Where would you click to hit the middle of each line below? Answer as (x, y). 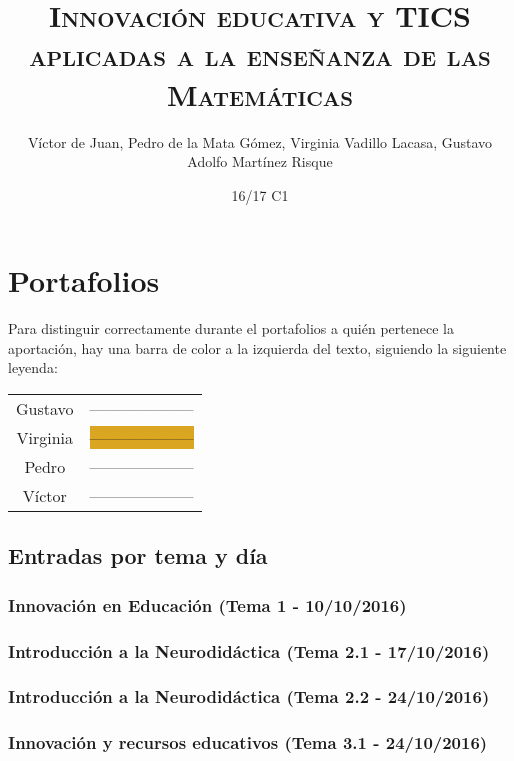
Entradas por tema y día (138, 555)
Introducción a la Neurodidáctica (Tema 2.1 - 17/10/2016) (249, 650)
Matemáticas (260, 93)
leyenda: (33, 367)
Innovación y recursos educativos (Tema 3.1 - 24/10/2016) (248, 742)
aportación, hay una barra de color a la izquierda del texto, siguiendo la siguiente (257, 347)
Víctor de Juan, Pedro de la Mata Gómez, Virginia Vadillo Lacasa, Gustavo (260, 141)
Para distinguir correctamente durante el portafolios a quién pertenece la (231, 328)
